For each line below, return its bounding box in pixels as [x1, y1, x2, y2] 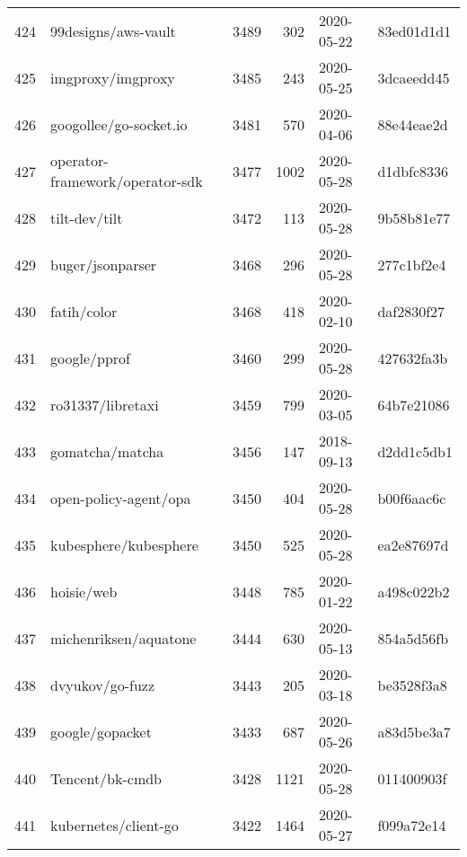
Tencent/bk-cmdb [50, 767, 163, 789]
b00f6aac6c [377, 487, 446, 508]
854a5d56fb [377, 627, 449, 649]
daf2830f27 [377, 300, 445, 322]
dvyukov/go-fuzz [50, 674, 155, 695]
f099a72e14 [377, 814, 446, 835]
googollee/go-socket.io [50, 113, 188, 135]
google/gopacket [50, 720, 152, 742]
